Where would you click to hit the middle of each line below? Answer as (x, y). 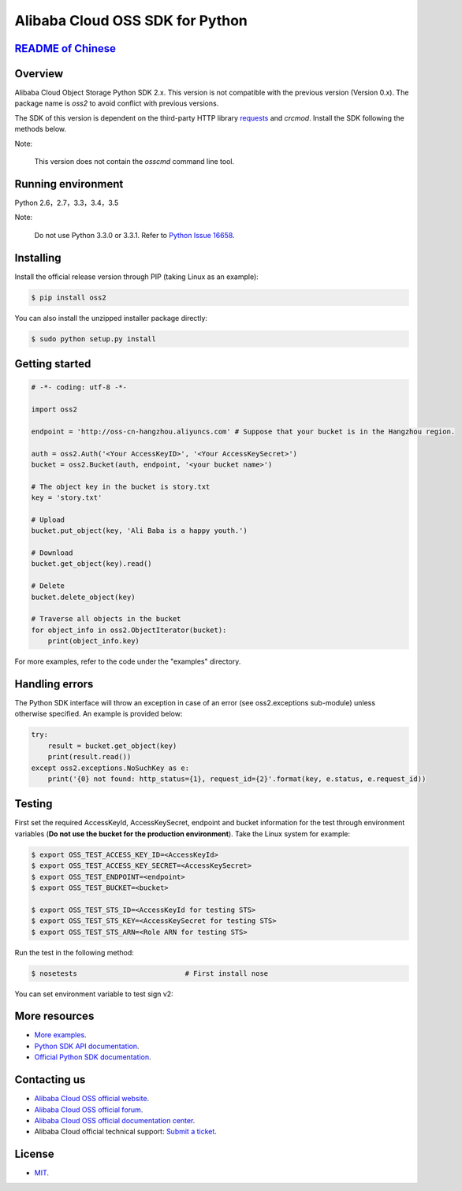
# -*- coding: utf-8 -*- (79, 387)
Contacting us (50, 1080)
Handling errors (54, 684)
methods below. (41, 129)
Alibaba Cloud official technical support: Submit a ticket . (125, 1132)
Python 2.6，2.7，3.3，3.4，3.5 (67, 203)
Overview (39, 74)
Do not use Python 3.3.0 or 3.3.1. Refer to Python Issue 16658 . (135, 235)
